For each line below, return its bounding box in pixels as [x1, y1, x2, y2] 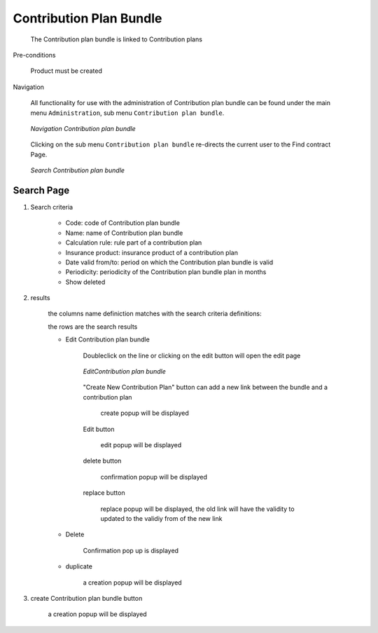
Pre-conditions [13, 50, 56, 59]
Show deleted [65, 278, 106, 286]
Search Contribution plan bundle [30, 166, 125, 175]
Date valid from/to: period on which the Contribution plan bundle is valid [65, 258, 274, 266]
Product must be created [30, 67, 103, 75]
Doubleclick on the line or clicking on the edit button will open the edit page [83, 351, 301, 360]
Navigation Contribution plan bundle [30, 124, 136, 132]
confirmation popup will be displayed [100, 472, 208, 481]
